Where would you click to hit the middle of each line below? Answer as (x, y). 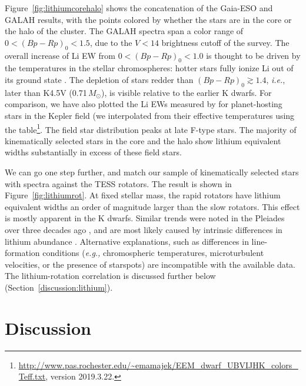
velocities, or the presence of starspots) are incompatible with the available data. (150, 264)
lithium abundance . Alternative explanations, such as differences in (127, 241)
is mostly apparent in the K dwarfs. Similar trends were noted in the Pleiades (145, 218)
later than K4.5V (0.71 (46, 92)
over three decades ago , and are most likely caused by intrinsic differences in (144, 229)
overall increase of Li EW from (60, 55)
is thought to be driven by (253, 55)
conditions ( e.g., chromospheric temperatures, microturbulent (153, 253)
